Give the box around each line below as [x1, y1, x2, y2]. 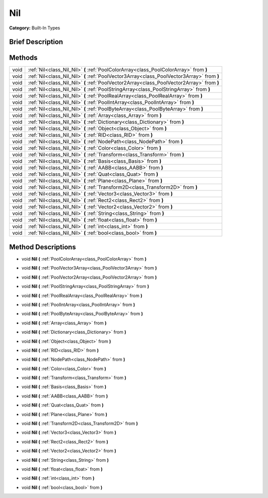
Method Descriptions [9, 243, 76, 251]
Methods [9, 54, 38, 62]
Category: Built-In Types [9, 25, 61, 31]
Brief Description [9, 38, 63, 46]
